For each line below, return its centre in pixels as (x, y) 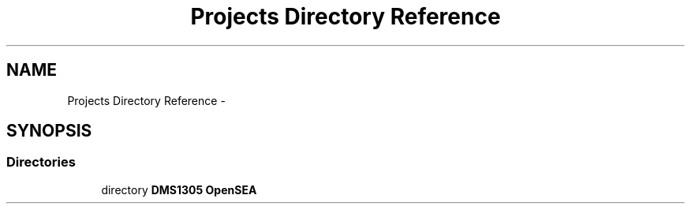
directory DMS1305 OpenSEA (179, 189)
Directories (41, 162)
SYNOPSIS (49, 131)
